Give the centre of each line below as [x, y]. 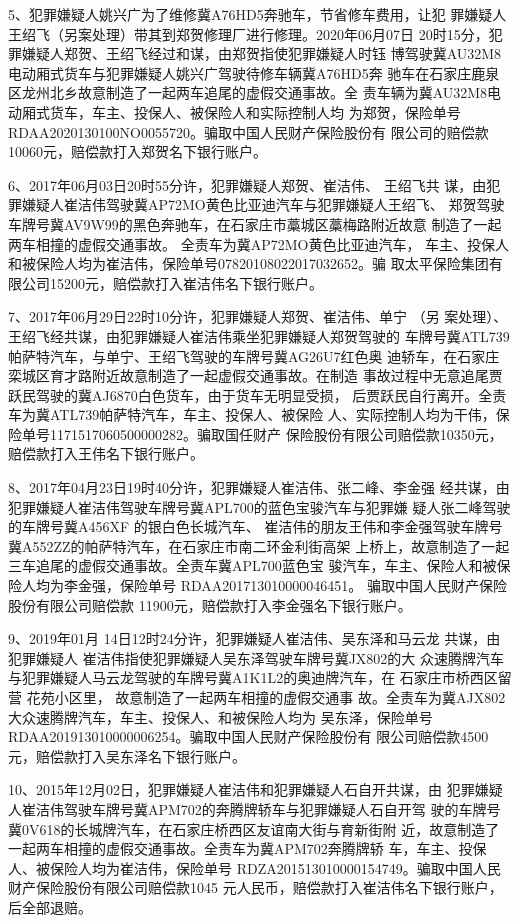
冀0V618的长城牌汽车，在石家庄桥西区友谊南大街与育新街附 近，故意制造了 [254, 828]
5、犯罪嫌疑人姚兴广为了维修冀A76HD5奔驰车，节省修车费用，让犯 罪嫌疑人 [257, 14]
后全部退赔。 [50, 906]
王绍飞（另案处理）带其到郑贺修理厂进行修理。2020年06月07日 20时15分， [248, 33]
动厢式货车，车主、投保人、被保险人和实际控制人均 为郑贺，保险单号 [234, 111]
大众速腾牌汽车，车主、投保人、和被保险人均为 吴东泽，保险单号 [220, 716]
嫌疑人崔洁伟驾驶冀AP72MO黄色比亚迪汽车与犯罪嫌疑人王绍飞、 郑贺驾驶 [263, 204]
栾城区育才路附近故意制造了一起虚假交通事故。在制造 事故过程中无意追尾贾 [255, 375]
